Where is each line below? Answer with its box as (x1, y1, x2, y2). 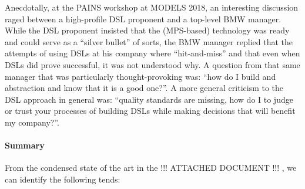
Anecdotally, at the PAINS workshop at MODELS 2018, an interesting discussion (5, 1, 299, 13)
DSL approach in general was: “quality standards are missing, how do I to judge (5, 93, 293, 105)
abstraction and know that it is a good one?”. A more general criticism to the (5, 82, 284, 94)
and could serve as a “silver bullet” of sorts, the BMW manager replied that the (5, 35, 293, 48)
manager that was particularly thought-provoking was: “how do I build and (5, 70, 276, 82)
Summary (5, 139, 45, 151)
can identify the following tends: (5, 173, 120, 185)
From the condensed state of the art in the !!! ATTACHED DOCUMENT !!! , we (5, 161, 297, 174)
